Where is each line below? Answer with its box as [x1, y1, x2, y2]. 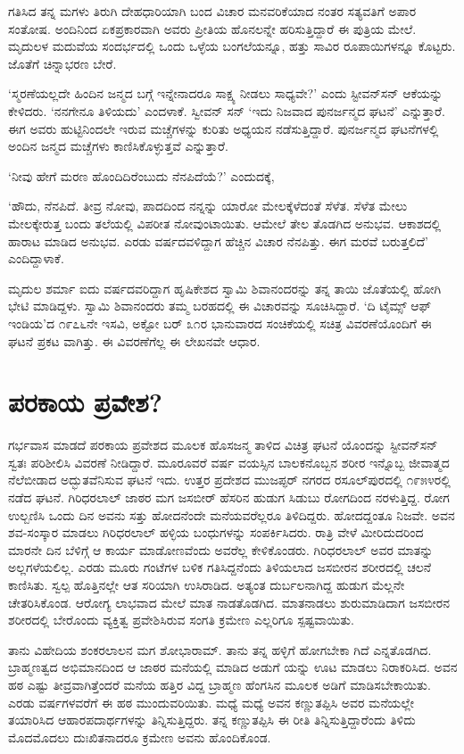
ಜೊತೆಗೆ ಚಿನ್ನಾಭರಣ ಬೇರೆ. [8, 54, 117, 72]
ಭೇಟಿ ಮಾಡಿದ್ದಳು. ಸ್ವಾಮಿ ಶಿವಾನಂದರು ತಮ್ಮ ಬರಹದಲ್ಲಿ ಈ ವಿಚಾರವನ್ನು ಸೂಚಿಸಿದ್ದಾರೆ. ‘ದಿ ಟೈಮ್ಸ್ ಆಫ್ [8, 296, 432, 315]
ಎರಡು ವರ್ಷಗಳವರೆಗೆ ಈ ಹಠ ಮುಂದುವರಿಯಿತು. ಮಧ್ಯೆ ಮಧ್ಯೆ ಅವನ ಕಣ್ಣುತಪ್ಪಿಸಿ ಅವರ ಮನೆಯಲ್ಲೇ [8, 692, 415, 711]
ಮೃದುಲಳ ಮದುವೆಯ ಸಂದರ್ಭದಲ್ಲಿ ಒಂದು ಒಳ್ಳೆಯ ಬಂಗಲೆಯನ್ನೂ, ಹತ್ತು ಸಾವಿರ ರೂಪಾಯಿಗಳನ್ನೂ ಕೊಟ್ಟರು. [8, 37, 456, 55]
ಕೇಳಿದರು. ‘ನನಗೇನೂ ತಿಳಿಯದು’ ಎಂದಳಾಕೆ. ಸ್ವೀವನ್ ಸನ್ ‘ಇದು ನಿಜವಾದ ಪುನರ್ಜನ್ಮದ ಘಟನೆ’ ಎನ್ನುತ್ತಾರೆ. [8, 101, 445, 120]
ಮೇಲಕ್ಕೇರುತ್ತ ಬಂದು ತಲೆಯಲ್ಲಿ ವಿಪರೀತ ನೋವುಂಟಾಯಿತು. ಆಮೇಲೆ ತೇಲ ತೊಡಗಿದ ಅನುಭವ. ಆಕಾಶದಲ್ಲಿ [8, 213, 442, 232]
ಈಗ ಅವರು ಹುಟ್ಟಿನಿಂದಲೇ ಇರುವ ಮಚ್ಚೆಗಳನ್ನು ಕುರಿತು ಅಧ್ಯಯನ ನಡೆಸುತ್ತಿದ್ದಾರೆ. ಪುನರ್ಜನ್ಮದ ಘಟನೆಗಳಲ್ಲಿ [8, 119, 439, 137]
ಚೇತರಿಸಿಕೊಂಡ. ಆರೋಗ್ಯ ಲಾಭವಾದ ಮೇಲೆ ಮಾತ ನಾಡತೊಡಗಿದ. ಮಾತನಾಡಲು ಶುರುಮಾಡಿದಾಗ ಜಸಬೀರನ [8, 592, 450, 611]
